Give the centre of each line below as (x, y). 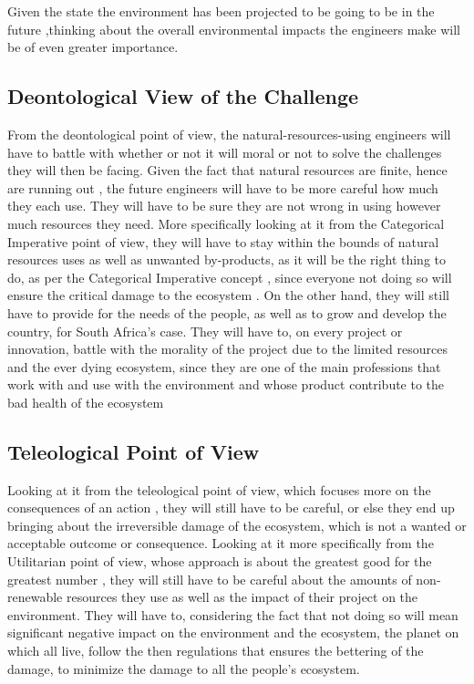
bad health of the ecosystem (86, 402)
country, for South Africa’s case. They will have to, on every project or (205, 331)
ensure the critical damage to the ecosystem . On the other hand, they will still (228, 295)
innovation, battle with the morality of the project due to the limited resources (227, 349)
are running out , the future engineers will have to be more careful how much (223, 187)
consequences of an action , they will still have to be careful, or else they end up (231, 508)
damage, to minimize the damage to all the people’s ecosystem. (184, 668)
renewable (35, 597)
